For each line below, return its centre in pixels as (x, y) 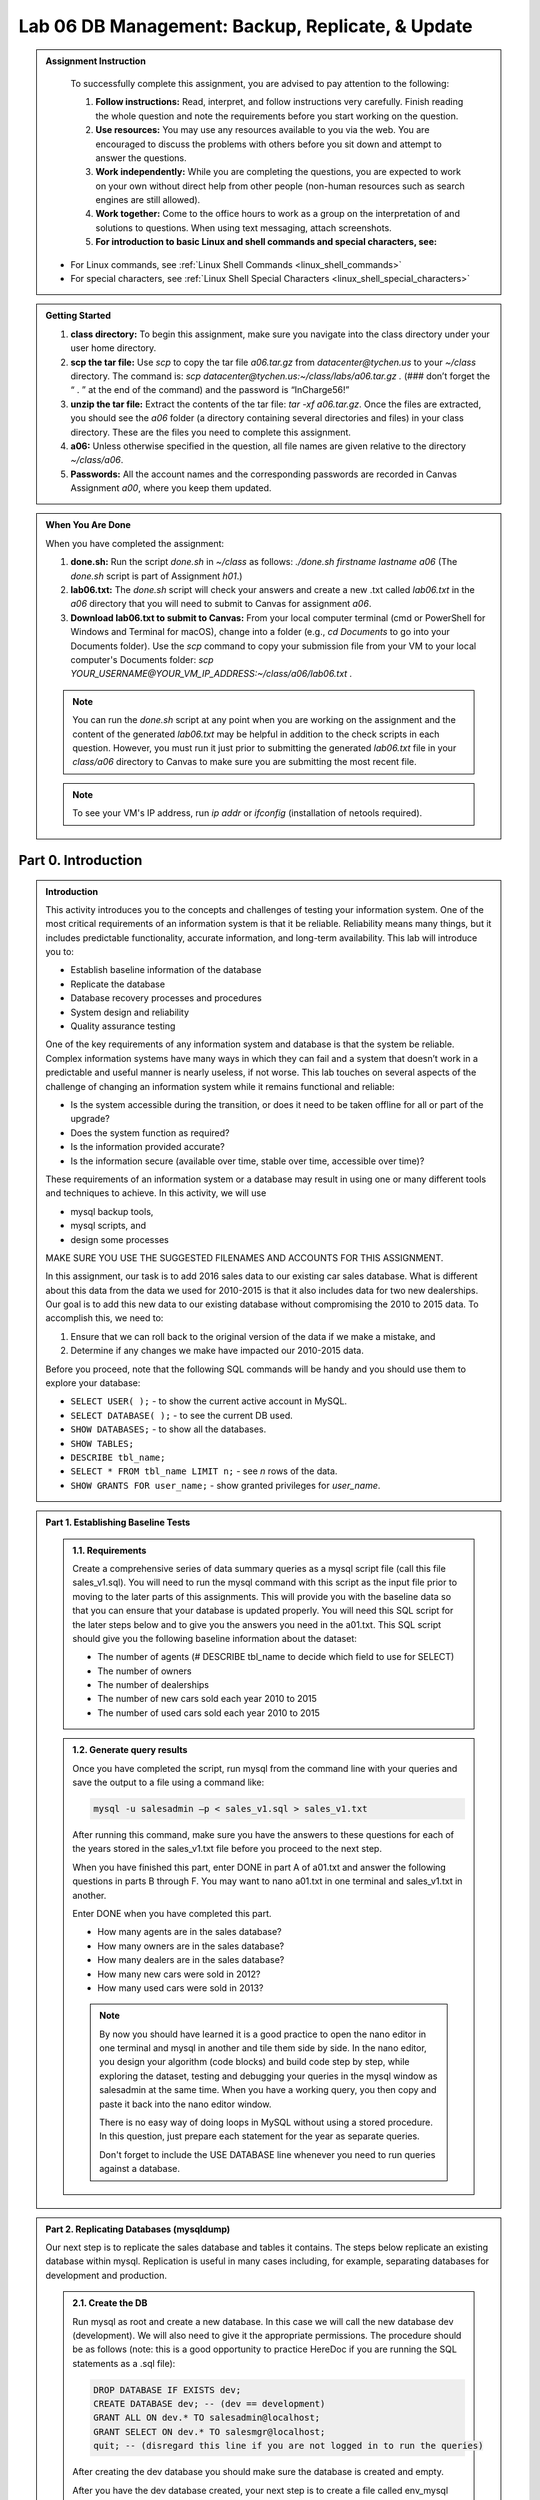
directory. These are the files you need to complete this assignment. (211, 432)
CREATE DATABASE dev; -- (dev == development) (209, 2404)
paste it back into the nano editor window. (185, 2104)
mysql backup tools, (112, 1211)
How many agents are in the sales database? (189, 1932)
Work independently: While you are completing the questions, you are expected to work (278, 172)
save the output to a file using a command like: (168, 1782)
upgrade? (90, 1119)
